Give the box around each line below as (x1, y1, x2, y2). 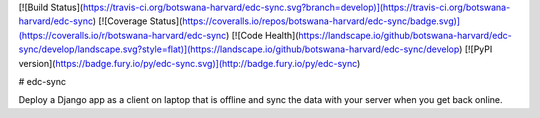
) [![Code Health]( (225, 29, 299, 41)
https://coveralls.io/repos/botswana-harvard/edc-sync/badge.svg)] (181, 15, 460, 27)
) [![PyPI (458, 43, 493, 55)
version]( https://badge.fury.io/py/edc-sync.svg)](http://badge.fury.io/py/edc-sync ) (18, 57, 361, 69)
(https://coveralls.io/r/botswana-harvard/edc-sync (18, 29, 227, 41)
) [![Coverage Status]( (92, 15, 183, 27)
